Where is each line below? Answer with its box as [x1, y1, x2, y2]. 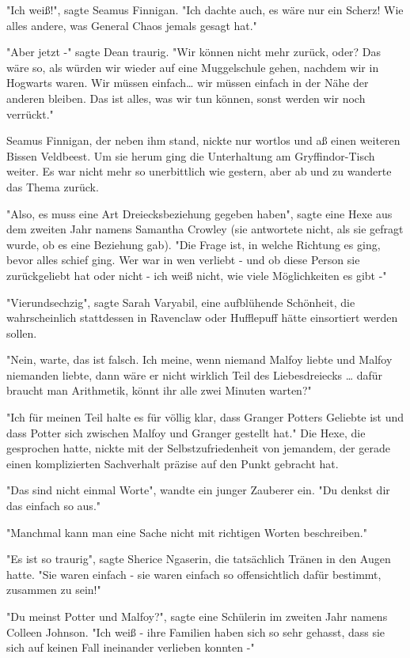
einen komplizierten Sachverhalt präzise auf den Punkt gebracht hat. [6, 455, 339, 471]
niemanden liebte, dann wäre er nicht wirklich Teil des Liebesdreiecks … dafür [6, 366, 383, 383]
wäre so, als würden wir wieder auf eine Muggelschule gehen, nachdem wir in [6, 59, 379, 75]
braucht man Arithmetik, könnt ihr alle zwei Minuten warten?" [6, 382, 312, 399]
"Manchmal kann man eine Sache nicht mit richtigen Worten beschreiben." [6, 524, 367, 540]
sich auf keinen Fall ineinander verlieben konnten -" [6, 639, 255, 656]
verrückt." [6, 105, 54, 122]
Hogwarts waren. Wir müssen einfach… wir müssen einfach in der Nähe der [6, 74, 369, 91]
